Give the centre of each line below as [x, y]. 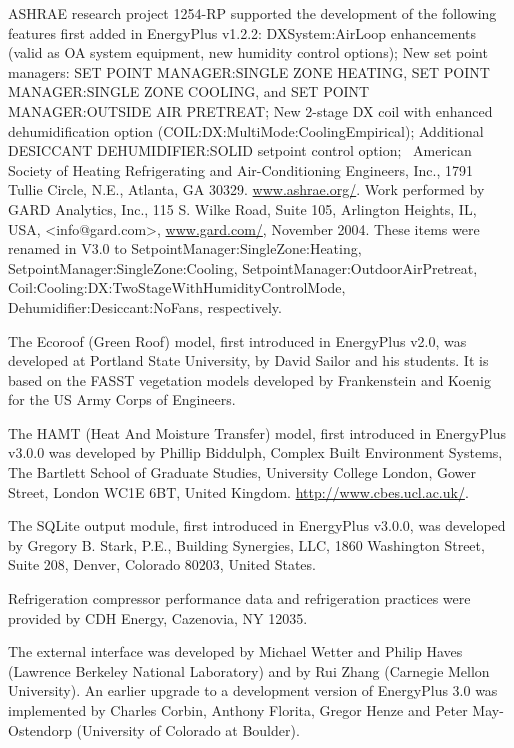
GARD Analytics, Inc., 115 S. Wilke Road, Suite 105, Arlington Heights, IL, [242, 208]
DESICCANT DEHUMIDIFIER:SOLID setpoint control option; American [240, 150]
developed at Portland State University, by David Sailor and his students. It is [248, 360]
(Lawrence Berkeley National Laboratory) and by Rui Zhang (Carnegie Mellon [249, 670]
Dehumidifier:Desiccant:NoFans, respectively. [145, 306]
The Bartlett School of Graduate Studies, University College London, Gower [242, 472]
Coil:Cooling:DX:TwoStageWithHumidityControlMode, [177, 287]
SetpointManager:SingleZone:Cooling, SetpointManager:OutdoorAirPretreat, [243, 267]
